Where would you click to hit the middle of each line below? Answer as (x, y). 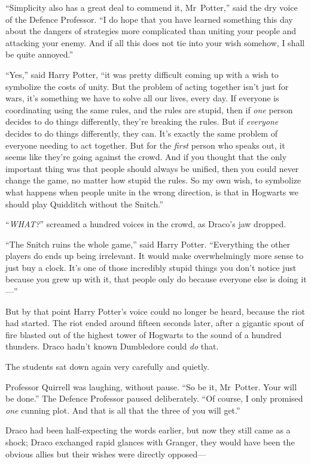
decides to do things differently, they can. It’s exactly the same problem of (141, 133)
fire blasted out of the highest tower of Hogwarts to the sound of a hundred (144, 334)
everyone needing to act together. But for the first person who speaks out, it (145, 145)
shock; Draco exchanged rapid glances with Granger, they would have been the (150, 442)
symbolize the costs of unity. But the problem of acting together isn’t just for (147, 86)
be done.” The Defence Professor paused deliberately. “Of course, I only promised (154, 398)
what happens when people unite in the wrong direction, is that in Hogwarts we (152, 192)
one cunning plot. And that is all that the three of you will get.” (123, 410)
